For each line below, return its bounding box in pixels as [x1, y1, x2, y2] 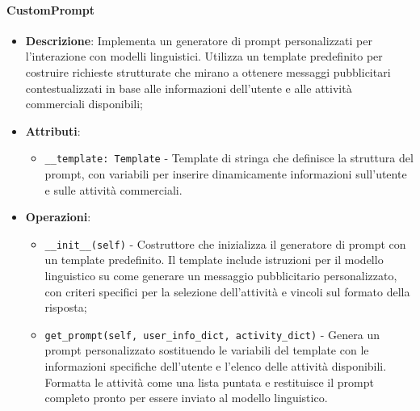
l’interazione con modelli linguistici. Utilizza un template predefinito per [25, 48, 383, 65]
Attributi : [25, 122, 81, 139]
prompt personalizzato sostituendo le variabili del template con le [44, 342, 369, 359]
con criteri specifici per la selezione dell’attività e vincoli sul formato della [44, 283, 410, 300]
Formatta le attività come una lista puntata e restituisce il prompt [44, 373, 374, 390]
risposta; [44, 299, 87, 316]
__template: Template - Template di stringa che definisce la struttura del [44, 149, 414, 166]
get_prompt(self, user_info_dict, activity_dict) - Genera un [44, 325, 380, 342]
